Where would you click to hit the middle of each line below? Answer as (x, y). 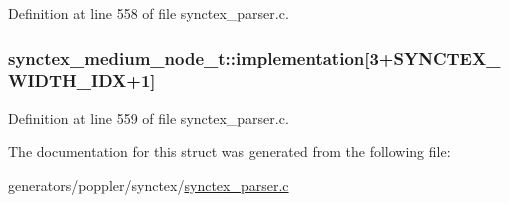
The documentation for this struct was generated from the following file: (229, 151)
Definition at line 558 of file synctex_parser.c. (148, 13)
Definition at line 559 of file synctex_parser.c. (148, 117)
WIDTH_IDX (67, 80)
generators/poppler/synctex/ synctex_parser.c (148, 184)
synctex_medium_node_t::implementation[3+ (201, 57)
